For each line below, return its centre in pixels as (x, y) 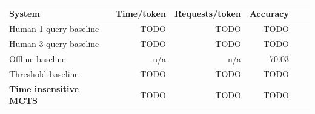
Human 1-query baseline (54, 29)
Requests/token (207, 13)
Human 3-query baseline (54, 44)
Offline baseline (38, 59)
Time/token (141, 13)
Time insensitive (44, 88)
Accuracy (269, 13)
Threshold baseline (44, 73)
